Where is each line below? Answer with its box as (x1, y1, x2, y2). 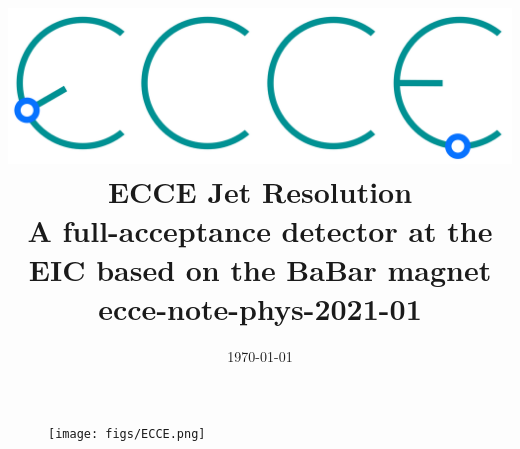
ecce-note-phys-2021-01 (98, 288, 422, 329)
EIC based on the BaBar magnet (28, 249, 492, 290)
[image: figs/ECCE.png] (48, 427, 206, 441)
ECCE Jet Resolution (107, 170, 413, 211)
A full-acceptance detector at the (27, 210, 493, 251)
